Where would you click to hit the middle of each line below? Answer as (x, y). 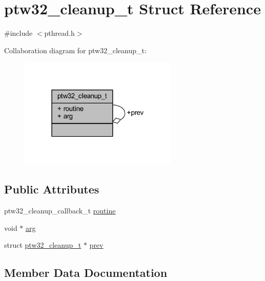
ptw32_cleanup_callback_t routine (60, 211)
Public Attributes (52, 189)
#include (18, 33)
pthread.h (59, 33)
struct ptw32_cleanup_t (43, 245)
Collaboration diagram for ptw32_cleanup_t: (75, 50)
